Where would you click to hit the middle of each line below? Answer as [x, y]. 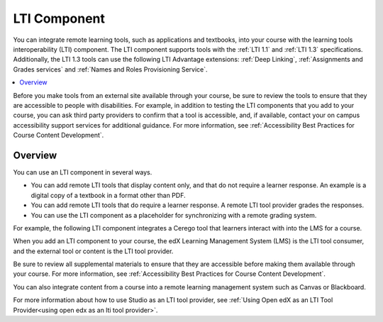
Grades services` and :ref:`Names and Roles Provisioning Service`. [111, 69]
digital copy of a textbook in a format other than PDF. [108, 195]
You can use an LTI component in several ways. [83, 172]
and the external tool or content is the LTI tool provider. [93, 251]
